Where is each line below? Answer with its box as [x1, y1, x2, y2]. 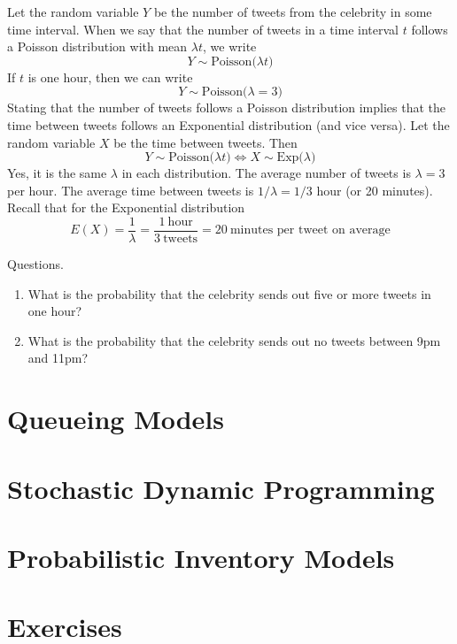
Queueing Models [7, 401, 225, 437]
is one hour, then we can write [27, 67, 193, 86]
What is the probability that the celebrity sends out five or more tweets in [27, 284, 431, 303]
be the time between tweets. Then [113, 133, 298, 151]
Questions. [7, 255, 64, 272]
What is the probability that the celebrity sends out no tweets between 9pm [27, 331, 441, 349]
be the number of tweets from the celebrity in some [153, 3, 432, 20]
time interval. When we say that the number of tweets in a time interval [7, 19, 399, 38]
